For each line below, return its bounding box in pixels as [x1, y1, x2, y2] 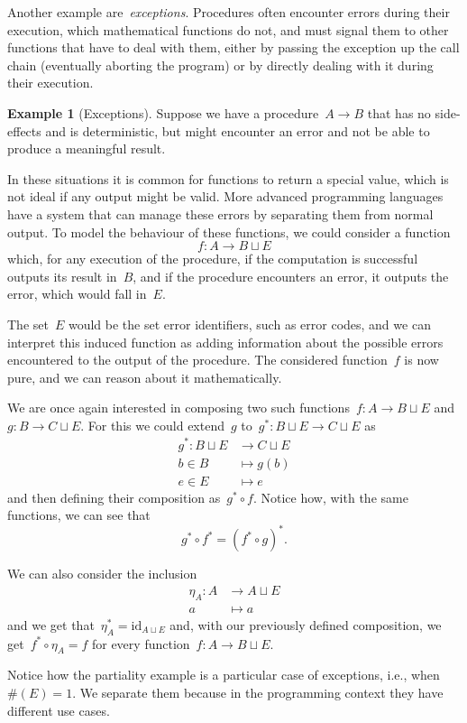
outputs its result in [7, 266, 117, 285]
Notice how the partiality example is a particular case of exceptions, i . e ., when [7, 665, 440, 684]
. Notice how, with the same [252, 487, 408, 506]
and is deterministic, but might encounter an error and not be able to [45, 121, 430, 140]
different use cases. [7, 700, 110, 719]
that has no [367, 103, 431, 122]
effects [7, 121, 41, 140]
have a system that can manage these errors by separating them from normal [7, 204, 434, 223]
